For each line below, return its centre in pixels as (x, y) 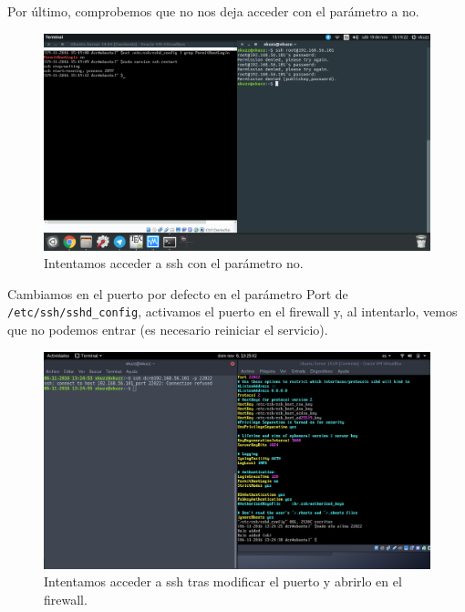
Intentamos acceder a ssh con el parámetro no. (174, 263)
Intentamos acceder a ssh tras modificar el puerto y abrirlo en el (223, 581)
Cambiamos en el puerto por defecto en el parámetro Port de (178, 293)
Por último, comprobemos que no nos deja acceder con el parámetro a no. (213, 11)
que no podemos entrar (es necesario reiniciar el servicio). (168, 330)
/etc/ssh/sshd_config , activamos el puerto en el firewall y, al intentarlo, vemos (232, 311)
